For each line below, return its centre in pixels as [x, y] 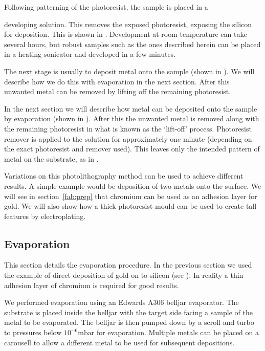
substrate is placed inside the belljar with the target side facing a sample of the [128, 312]
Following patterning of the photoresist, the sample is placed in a [106, 7]
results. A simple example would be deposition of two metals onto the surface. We [133, 185]
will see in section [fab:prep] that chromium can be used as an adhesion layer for [131, 196]
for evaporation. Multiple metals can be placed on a [178, 332]
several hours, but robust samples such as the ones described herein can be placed [132, 44]
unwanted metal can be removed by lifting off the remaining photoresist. [118, 91]
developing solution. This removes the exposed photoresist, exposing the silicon [128, 24]
